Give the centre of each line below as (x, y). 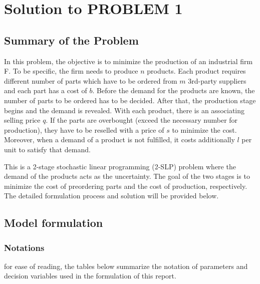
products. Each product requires (196, 71)
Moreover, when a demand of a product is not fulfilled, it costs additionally (119, 139)
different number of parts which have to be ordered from (91, 80)
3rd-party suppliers (217, 80)
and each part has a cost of (46, 90)
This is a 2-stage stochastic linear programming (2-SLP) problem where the (120, 166)
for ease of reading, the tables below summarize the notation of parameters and (126, 266)
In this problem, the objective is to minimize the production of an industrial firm (128, 61)
